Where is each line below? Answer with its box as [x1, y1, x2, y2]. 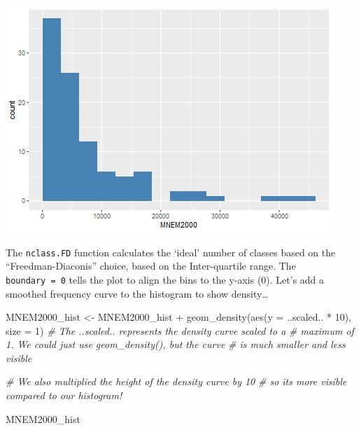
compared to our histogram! [6, 388, 122, 403]
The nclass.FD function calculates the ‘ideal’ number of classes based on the [6, 244, 336, 259]
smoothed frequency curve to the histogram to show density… [6, 286, 269, 300]
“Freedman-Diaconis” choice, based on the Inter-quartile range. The [6, 258, 296, 273]
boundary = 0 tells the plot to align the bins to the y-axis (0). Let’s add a [6, 272, 325, 286]
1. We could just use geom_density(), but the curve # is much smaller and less [6, 337, 346, 352]
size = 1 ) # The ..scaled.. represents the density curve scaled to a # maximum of [6, 323, 354, 338]
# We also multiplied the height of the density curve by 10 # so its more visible [6, 374, 347, 389]
